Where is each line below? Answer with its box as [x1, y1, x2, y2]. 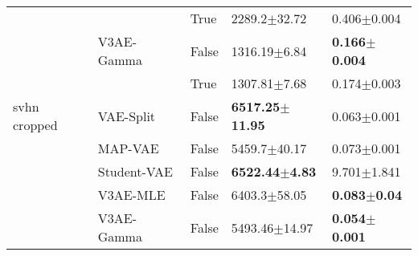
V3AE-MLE [97, 185, 166, 204]
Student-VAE [97, 162, 173, 181]
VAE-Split [97, 106, 156, 125]
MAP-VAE [97, 139, 159, 157]
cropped [13, 116, 58, 134]
